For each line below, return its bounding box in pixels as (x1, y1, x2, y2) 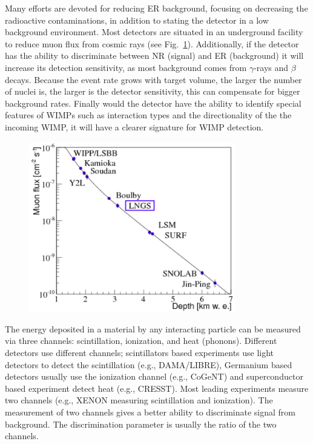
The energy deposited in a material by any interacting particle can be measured (5, 322, 301, 335)
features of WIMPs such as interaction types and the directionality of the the (5, 109, 292, 121)
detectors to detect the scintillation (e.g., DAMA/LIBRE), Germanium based (5, 358, 292, 371)
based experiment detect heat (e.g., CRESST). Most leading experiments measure (5, 382, 309, 394)
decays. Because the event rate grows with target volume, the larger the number (5, 73, 302, 86)
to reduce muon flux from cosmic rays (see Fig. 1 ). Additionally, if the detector (5, 37, 299, 50)
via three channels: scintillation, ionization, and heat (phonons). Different (5, 334, 277, 347)
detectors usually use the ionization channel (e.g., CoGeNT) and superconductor (5, 370, 303, 383)
